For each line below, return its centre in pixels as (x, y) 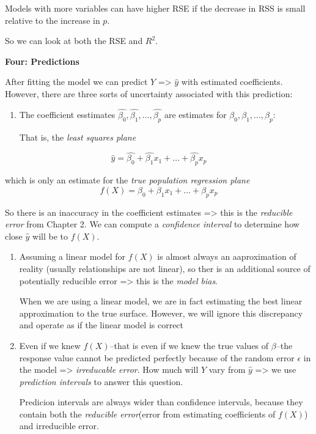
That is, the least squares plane (78, 137)
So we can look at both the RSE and (74, 41)
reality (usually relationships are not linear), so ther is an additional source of (165, 268)
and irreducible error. (59, 426)
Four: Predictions (42, 61)
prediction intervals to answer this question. (101, 381)
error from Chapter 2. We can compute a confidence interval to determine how (152, 224)
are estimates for (195, 114)
